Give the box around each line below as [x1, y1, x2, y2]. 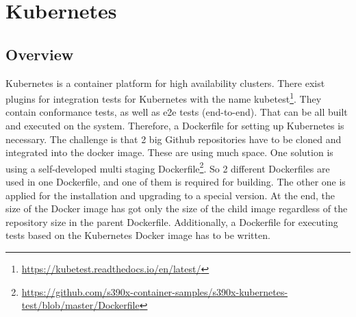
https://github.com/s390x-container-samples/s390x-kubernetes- [21, 284, 288, 299]
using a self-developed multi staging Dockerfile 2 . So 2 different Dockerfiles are [5, 159, 330, 175]
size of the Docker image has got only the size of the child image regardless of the [5, 201, 348, 216]
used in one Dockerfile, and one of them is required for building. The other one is [5, 175, 346, 189]
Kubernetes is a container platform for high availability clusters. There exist [5, 75, 325, 90]
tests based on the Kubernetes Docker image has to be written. [5, 228, 270, 242]
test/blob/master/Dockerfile [21, 298, 140, 312]
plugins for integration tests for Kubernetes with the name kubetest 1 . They [5, 90, 322, 105]
